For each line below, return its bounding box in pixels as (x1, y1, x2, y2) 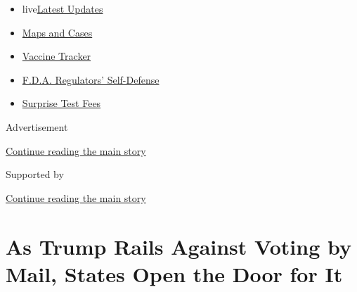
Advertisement (6, 119, 68, 134)
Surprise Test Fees (22, 96, 101, 110)
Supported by (6, 167, 64, 182)
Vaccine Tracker (22, 49, 91, 63)
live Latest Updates (22, 1, 103, 15)
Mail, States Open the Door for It (6, 259, 343, 288)
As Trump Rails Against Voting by (6, 231, 351, 260)
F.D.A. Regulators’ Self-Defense (22, 72, 160, 87)
